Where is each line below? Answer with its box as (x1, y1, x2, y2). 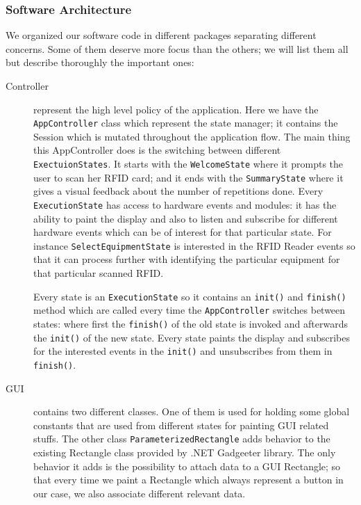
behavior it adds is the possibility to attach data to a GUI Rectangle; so (33, 458, 341, 473)
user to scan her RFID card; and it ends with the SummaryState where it (33, 170, 344, 184)
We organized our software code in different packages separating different (6, 28, 317, 42)
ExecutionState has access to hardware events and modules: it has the (33, 197, 337, 211)
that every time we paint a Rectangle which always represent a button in (33, 472, 344, 487)
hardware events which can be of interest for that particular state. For (33, 225, 332, 239)
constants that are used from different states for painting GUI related (33, 417, 329, 432)
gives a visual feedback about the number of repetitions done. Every (33, 184, 324, 198)
